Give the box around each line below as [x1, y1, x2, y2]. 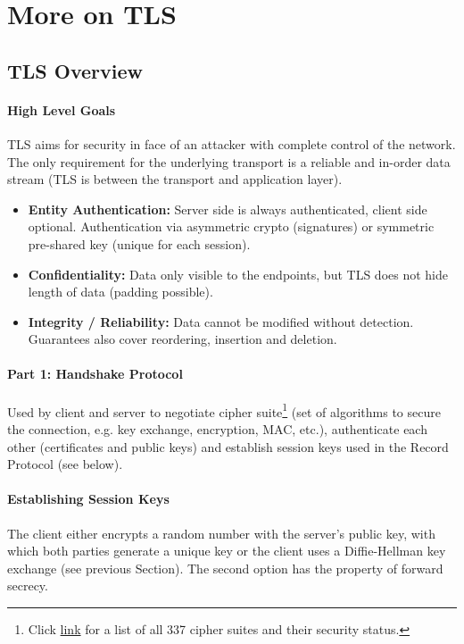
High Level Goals [7, 100, 116, 119]
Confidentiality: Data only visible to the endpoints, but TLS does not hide [28, 264, 448, 283]
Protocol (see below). [7, 455, 123, 473]
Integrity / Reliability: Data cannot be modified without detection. [28, 312, 414, 330]
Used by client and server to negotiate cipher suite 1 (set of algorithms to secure [7, 399, 441, 421]
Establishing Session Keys [7, 489, 170, 508]
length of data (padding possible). [28, 282, 213, 301]
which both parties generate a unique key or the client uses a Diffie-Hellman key [7, 541, 446, 560]
